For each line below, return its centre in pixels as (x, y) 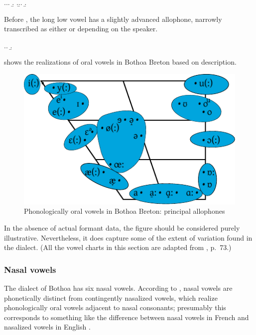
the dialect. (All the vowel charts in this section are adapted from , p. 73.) (118, 247)
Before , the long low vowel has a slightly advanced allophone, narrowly (113, 19)
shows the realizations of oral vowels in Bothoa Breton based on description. (120, 62)
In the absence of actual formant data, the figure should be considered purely (122, 227)
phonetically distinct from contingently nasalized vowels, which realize (111, 297)
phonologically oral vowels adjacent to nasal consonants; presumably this (115, 307)
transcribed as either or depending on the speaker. (81, 29)
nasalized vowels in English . (47, 327)
